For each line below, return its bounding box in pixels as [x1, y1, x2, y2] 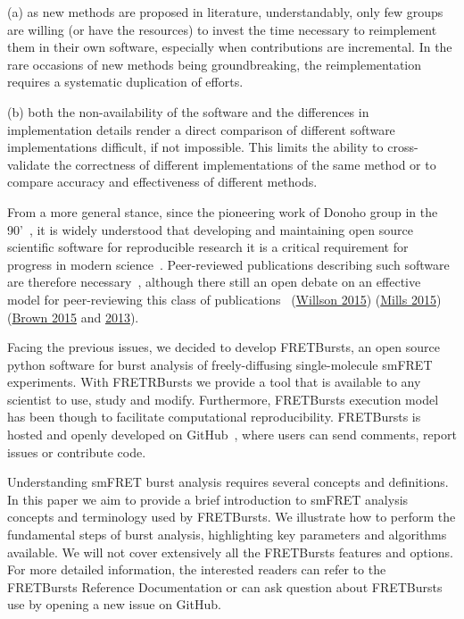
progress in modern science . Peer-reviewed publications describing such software [7, 255, 450, 273]
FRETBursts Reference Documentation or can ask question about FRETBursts [7, 577, 443, 596]
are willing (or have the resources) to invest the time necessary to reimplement [7, 20, 437, 38]
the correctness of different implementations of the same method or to [54, 155, 436, 173]
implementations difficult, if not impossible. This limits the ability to [7, 138, 384, 156]
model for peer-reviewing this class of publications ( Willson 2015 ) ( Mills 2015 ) [7, 289, 442, 308]
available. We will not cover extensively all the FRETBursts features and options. [7, 542, 453, 561]
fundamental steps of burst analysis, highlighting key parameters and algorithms [7, 525, 447, 544]
